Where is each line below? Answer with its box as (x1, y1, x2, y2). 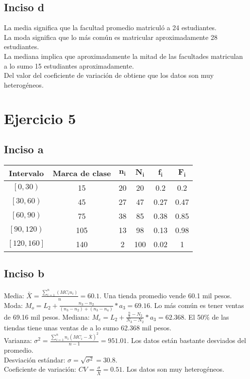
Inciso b (4, 266, 45, 281)
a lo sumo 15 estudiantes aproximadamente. (4, 60, 134, 71)
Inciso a (4, 142, 44, 157)
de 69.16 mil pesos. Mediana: (4, 311, 90, 322)
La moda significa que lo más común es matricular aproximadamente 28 (4, 32, 217, 42)
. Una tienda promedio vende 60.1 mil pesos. (100, 290, 232, 300)
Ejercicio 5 (4, 108, 76, 128)
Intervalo (9, 167, 44, 179)
